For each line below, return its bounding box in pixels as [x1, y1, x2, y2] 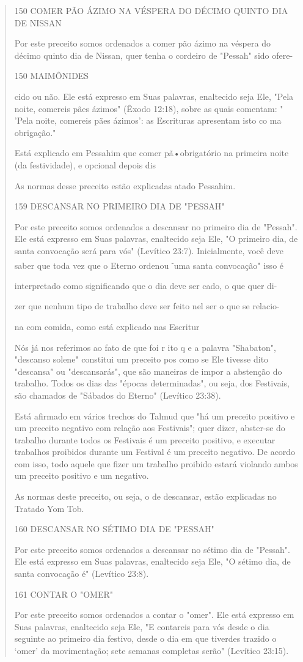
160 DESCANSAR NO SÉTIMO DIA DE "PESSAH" [14, 522, 214, 535]
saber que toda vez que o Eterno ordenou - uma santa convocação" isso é [14, 257, 284, 271]
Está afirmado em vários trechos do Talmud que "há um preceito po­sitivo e [14, 409, 295, 422]
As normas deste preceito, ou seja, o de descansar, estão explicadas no [14, 490, 277, 503]
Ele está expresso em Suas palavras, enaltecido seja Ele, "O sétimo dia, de [14, 555, 291, 568]
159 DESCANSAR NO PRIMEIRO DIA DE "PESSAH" [14, 200, 225, 213]
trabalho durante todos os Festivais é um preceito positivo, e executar [14, 433, 276, 446]
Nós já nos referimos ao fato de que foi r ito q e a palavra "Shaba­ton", [14, 340, 276, 353]
